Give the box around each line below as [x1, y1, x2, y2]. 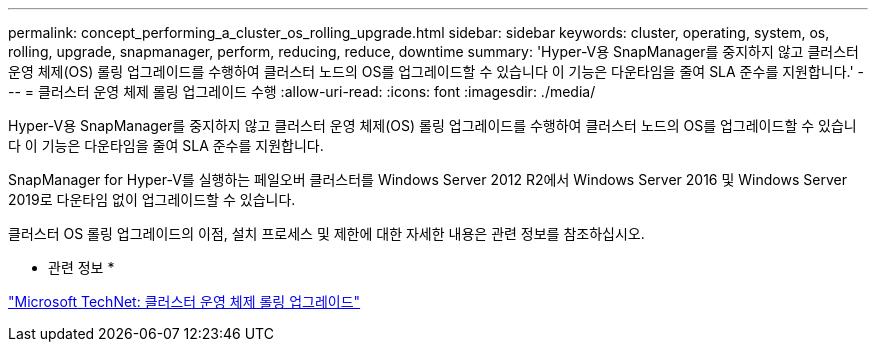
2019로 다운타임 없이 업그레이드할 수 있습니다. [8, 191, 296, 208]
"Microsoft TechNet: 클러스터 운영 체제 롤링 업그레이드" [8, 293, 361, 310]
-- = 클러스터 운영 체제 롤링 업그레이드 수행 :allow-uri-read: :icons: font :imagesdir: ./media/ [8, 83, 596, 100]
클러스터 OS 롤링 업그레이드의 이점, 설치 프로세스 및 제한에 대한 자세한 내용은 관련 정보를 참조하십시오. [8, 225, 645, 242]
